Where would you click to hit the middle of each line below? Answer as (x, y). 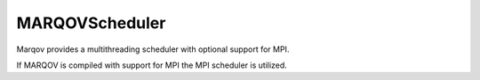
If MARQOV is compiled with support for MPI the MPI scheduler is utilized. (152, 65)
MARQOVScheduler (91, 23)
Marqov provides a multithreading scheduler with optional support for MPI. (153, 49)
